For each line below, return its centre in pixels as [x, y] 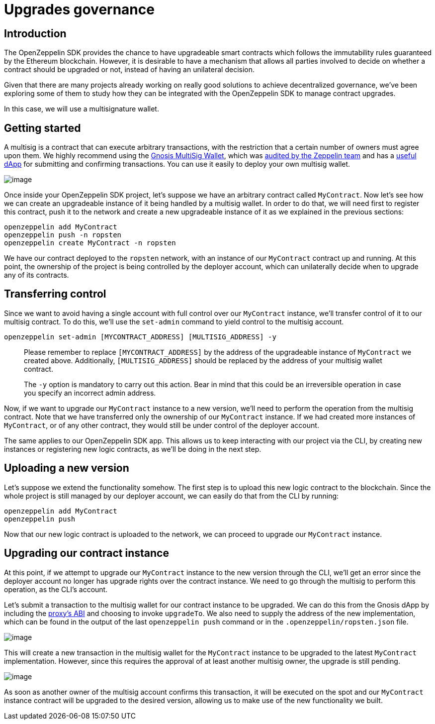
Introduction [35, 33]
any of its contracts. [37, 275]
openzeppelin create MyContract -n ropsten [90, 243]
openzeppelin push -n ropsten [63, 235]
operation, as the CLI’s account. [56, 589]
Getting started [43, 128]
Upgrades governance [79, 9]
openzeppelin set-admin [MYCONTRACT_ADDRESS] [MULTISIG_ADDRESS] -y [140, 337]
